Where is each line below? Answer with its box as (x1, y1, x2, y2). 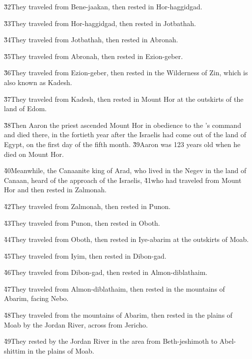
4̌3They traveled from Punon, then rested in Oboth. (4, 217, 160, 228)
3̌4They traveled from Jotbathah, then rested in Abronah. (4, 34, 178, 45)
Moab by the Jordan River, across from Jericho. (4, 319, 148, 329)
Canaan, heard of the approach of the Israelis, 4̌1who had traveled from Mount (4, 175, 242, 185)
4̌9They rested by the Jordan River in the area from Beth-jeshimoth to (4, 336, 218, 346)
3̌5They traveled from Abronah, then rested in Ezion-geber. (4, 51, 183, 61)
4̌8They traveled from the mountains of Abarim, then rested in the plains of (4, 310, 233, 320)
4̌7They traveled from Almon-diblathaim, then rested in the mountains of (4, 283, 225, 294)
